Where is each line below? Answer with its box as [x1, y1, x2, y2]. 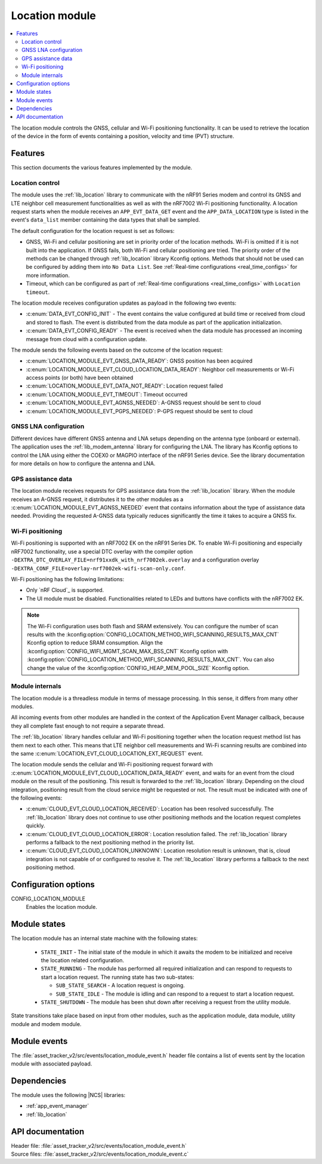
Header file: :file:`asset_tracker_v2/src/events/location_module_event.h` [11, 1142, 187, 1149]
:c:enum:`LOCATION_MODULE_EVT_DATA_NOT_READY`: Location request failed [26, 382, 223, 389]
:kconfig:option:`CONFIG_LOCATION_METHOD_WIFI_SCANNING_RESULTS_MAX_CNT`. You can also [27, 656, 274, 663]
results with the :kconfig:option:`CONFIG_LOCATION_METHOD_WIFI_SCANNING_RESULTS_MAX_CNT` [27, 631, 280, 638]
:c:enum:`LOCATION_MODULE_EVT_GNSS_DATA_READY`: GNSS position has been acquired [26, 357, 253, 364]
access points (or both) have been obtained [26, 374, 134, 382]
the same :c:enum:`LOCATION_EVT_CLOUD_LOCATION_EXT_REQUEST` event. [11, 750, 204, 757]
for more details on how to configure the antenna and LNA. [11, 460, 156, 467]
